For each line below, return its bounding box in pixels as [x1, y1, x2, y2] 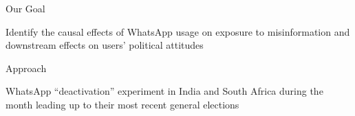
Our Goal [6, 1, 45, 15]
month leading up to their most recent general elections [6, 97, 239, 111]
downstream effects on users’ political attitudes [6, 38, 204, 52]
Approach [6, 60, 47, 75]
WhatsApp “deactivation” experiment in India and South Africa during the [6, 84, 323, 98]
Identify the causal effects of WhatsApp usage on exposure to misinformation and [6, 24, 350, 38]
